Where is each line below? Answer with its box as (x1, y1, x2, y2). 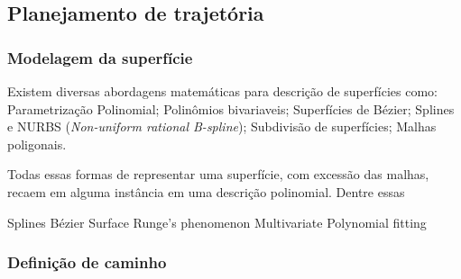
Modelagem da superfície (7, 46, 193, 68)
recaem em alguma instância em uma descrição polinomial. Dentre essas (7, 182, 405, 201)
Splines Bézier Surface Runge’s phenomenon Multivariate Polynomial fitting (7, 212, 427, 231)
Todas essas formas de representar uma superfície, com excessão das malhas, (7, 165, 429, 184)
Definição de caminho (7, 251, 167, 274)
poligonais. (7, 134, 67, 153)
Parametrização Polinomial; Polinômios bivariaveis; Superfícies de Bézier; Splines (7, 99, 455, 118)
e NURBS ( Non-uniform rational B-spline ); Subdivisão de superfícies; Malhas (7, 117, 437, 136)
